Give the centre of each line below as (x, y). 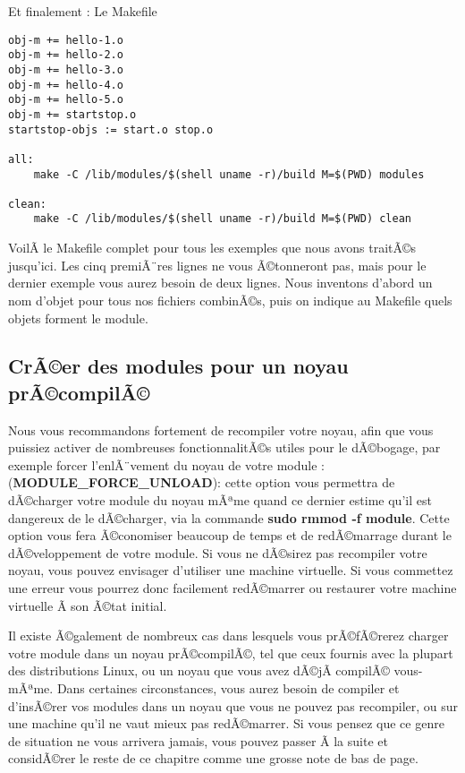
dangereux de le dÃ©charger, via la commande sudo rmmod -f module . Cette (229, 517)
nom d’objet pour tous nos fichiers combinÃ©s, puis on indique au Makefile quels (230, 300)
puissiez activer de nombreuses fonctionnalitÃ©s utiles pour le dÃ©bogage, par (224, 447)
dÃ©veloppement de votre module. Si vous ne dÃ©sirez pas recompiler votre (218, 552)
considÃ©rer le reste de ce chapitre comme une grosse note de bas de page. (213, 758)
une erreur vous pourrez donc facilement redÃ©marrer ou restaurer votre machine (232, 588)
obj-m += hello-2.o (66, 55)
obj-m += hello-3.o (66, 69)
